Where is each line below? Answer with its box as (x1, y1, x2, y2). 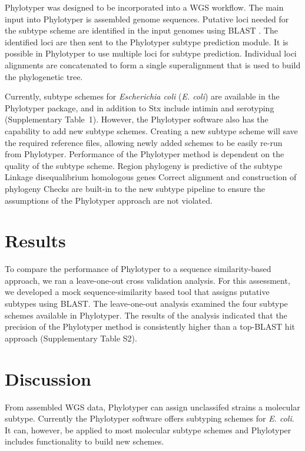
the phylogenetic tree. (5, 70, 83, 82)
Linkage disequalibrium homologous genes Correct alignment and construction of (5, 171, 297, 183)
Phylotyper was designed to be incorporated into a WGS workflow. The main (5, 1, 284, 13)
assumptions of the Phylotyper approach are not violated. (5, 194, 213, 206)
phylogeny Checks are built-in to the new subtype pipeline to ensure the (5, 182, 266, 194)
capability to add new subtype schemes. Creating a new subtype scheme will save (5, 124, 298, 137)
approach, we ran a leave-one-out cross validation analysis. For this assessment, (5, 274, 290, 286)
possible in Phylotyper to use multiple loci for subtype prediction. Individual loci (5, 47, 297, 59)
